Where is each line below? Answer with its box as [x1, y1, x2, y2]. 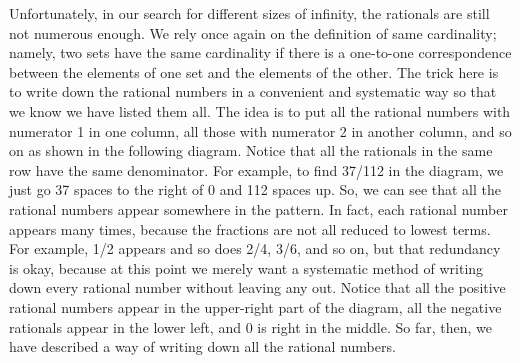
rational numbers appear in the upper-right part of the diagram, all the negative [9, 296, 502, 317]
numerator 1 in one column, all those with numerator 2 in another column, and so [9, 120, 512, 141]
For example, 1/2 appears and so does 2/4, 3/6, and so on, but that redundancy [9, 238, 501, 259]
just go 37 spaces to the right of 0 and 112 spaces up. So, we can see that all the [9, 179, 501, 200]
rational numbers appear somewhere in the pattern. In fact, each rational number [9, 198, 508, 219]
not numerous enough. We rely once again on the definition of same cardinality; [9, 22, 497, 43]
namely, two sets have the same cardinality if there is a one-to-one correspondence [9, 42, 512, 63]
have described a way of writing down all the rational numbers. [9, 336, 396, 357]
